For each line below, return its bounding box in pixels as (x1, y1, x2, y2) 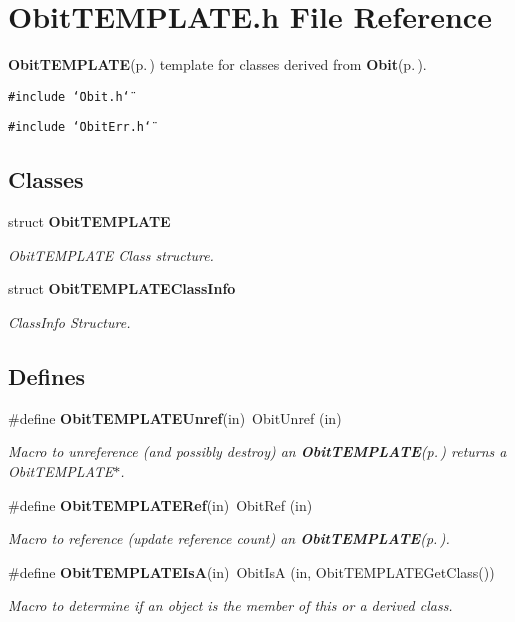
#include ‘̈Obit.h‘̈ (8, 89, 130, 104)
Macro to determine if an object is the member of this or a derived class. (8, 595, 453, 616)
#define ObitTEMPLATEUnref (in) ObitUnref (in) (8, 407, 342, 428)
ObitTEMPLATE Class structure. (8, 244, 214, 265)
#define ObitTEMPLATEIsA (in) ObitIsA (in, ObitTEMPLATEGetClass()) (8, 561, 495, 582)
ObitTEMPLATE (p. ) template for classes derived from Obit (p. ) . (8, 54, 427, 75)
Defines (8, 361, 86, 391)
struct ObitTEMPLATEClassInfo (8, 278, 236, 299)
